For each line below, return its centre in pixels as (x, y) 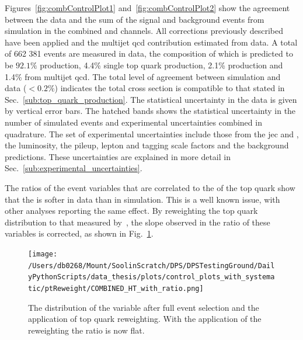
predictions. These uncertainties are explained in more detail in (118, 156)
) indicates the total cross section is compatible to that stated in (170, 88)
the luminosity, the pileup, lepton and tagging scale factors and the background (147, 145)
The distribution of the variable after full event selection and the (144, 307)
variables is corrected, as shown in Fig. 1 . (79, 233)
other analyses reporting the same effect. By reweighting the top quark (131, 211)
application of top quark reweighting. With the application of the (145, 319)
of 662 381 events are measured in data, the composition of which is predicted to (149, 53)
